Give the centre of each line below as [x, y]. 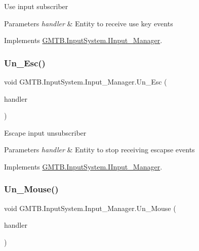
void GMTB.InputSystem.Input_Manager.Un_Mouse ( [90, 208]
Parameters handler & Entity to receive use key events [89, 23]
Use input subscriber [36, 6]
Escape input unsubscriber [45, 132]
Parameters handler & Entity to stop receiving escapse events [99, 150]
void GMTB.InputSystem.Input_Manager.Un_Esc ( [86, 81]
